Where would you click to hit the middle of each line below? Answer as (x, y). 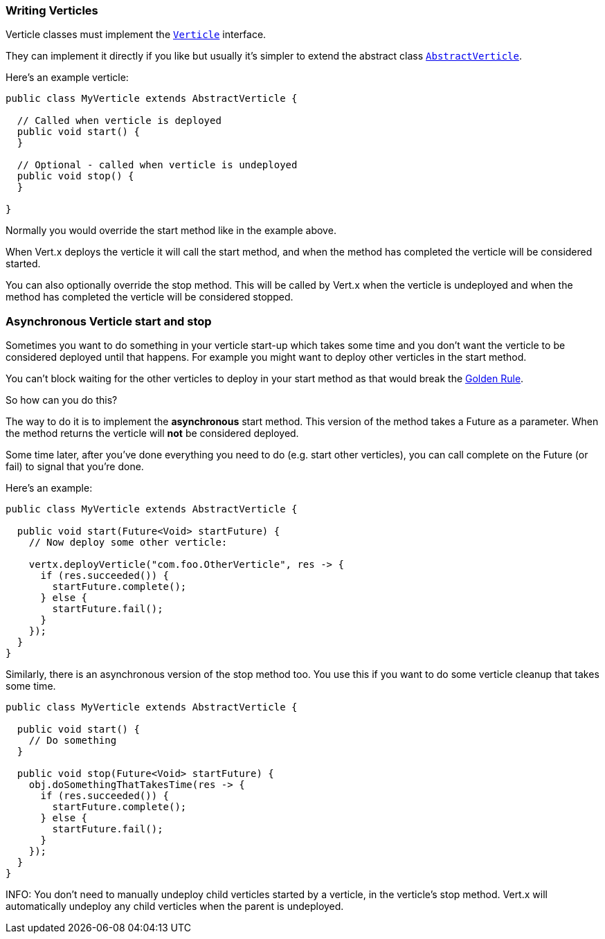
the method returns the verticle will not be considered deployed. (152, 433)
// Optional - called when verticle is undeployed (157, 165)
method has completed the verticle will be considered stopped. (150, 297)
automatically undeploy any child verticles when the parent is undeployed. (175, 906)
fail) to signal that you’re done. (75, 467)
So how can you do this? (62, 400)
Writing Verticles (52, 10)
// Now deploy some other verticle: (128, 543)
